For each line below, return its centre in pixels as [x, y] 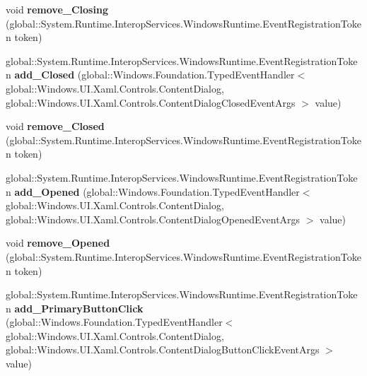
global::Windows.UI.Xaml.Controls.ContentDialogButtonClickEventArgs [163, 349]
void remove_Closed [55, 126]
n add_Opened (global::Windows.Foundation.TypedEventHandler [153, 191]
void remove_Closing [57, 9]
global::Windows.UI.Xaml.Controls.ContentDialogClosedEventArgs [151, 102]
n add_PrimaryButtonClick [75, 308]
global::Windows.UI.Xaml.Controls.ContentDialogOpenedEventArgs [153, 219]
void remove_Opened [58, 243]
